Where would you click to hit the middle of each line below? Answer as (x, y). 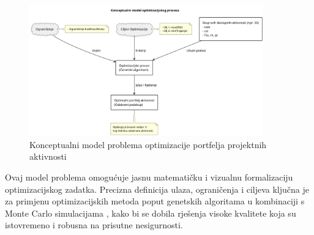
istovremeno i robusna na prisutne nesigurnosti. (94, 225)
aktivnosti (48, 156)
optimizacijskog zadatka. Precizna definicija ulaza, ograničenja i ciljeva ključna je (157, 189)
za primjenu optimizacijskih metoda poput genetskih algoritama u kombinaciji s (155, 201)
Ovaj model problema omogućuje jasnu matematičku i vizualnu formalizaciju (149, 177)
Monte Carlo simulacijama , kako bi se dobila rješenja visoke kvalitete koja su (151, 213)
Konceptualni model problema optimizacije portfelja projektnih (148, 144)
